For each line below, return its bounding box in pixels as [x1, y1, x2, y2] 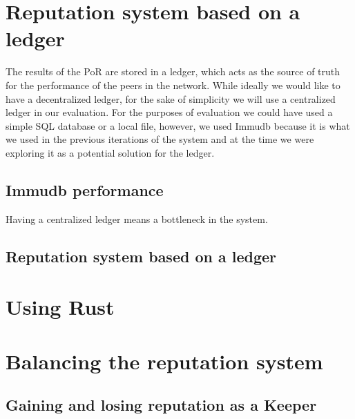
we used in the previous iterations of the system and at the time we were [6, 132, 314, 146]
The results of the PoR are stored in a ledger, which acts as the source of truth [6, 64, 340, 79]
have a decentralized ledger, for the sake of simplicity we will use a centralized [6, 91, 336, 106]
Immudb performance [6, 179, 164, 200]
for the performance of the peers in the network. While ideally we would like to [6, 77, 340, 92]
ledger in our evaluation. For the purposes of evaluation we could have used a [6, 105, 333, 119]
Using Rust [6, 293, 115, 321]
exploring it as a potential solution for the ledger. [6, 145, 215, 159]
